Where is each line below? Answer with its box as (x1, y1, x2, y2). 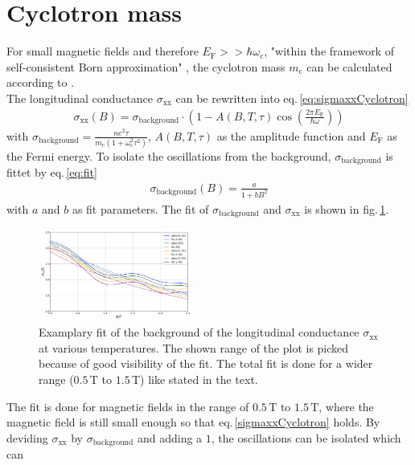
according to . (6, 74, 75, 91)
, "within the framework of (264, 43, 394, 59)
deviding (6, 429, 48, 446)
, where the (318, 398, 374, 414)
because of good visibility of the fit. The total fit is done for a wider (39, 355, 373, 372)
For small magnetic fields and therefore (6, 43, 199, 59)
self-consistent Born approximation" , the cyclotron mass (6, 58, 286, 75)
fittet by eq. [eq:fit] (6, 164, 97, 181)
